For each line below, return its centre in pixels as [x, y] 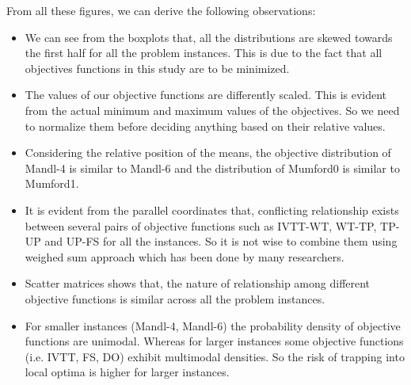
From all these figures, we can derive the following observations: [161, 10]
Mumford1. [52, 183]
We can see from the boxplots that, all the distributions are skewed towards [209, 37]
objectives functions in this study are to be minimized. [157, 68]
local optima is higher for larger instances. [127, 372]
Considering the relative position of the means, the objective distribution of [208, 152]
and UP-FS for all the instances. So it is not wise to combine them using [221, 241]
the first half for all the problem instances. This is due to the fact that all [204, 53]
